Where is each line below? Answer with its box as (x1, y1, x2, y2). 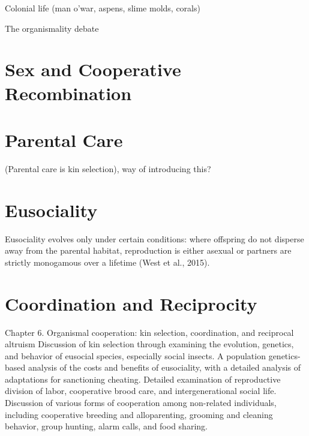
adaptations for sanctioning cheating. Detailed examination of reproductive (5, 372, 281, 385)
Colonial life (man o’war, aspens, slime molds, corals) (5, 2, 200, 14)
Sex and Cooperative (5, 57, 181, 82)
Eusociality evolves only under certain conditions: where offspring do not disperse (5, 232, 304, 245)
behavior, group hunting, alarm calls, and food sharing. (5, 420, 208, 432)
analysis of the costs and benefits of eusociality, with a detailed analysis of (28, 361, 301, 374)
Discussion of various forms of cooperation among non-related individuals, (5, 396, 277, 409)
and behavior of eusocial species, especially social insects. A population (5, 349, 266, 362)
